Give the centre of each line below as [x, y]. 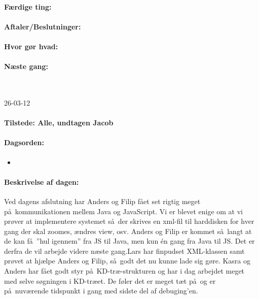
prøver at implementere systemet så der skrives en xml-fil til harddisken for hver [129, 221]
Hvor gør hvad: [31, 46]
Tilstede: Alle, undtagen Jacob [59, 123]
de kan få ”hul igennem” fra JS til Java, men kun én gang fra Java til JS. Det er [129, 241]
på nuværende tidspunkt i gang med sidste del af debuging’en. [101, 291]
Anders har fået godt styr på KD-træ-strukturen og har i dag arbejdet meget [124, 271]
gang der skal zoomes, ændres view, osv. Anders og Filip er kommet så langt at [128, 231]
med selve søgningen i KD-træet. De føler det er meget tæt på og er [110, 280]
